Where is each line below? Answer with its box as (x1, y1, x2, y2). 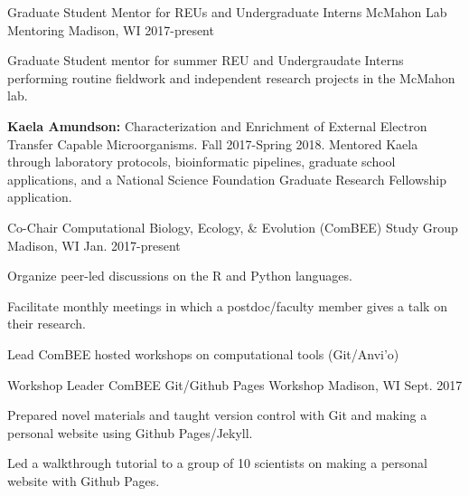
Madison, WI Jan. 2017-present (7, 235, 181, 254)
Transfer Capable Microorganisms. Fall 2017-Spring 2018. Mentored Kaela (7, 134, 418, 153)
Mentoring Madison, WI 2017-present (7, 20, 214, 39)
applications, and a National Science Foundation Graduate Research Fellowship (7, 169, 446, 188)
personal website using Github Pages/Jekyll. (7, 423, 253, 442)
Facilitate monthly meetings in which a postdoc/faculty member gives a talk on (7, 296, 447, 315)
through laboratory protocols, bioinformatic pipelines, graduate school (7, 152, 396, 171)
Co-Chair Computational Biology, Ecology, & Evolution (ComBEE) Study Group (7, 217, 458, 236)
